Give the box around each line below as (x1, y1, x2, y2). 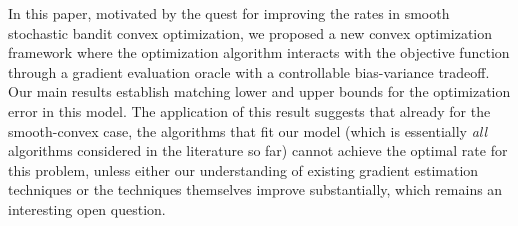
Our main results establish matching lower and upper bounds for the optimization (8, 81, 511, 102)
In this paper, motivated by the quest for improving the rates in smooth (8, 3, 450, 23)
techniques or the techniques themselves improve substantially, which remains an (8, 179, 503, 200)
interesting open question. (8, 198, 166, 219)
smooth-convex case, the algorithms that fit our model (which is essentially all (8, 120, 488, 141)
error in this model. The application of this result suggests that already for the (8, 100, 491, 121)
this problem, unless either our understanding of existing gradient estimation (8, 159, 479, 180)
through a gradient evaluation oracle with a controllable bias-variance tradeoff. (8, 61, 490, 82)
